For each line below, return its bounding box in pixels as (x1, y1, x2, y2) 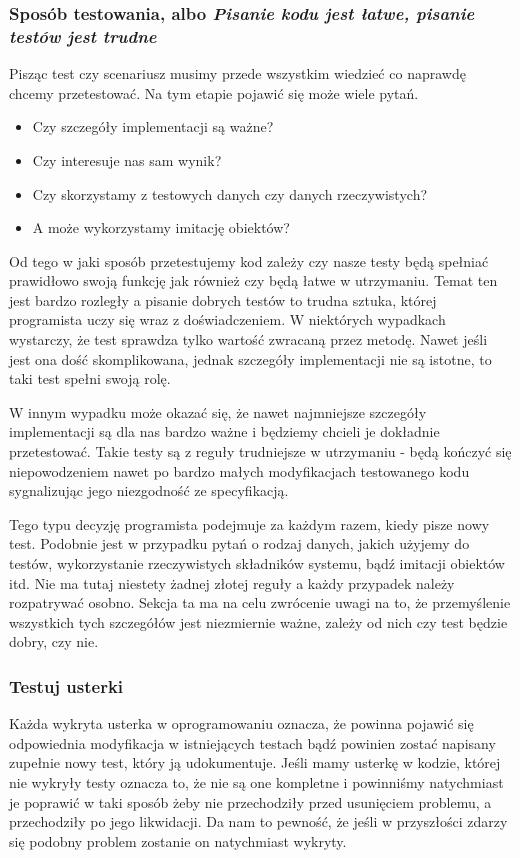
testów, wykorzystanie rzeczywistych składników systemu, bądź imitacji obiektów (9, 553, 505, 574)
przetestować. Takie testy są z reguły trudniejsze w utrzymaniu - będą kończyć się (9, 441, 512, 462)
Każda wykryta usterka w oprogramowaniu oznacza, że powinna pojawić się (9, 713, 474, 734)
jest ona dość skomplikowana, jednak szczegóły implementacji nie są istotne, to (9, 348, 492, 369)
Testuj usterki (9, 673, 124, 698)
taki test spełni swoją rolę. (9, 368, 171, 389)
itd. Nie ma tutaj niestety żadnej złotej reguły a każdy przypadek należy (9, 572, 455, 593)
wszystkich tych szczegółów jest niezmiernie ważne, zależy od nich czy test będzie (9, 611, 508, 632)
